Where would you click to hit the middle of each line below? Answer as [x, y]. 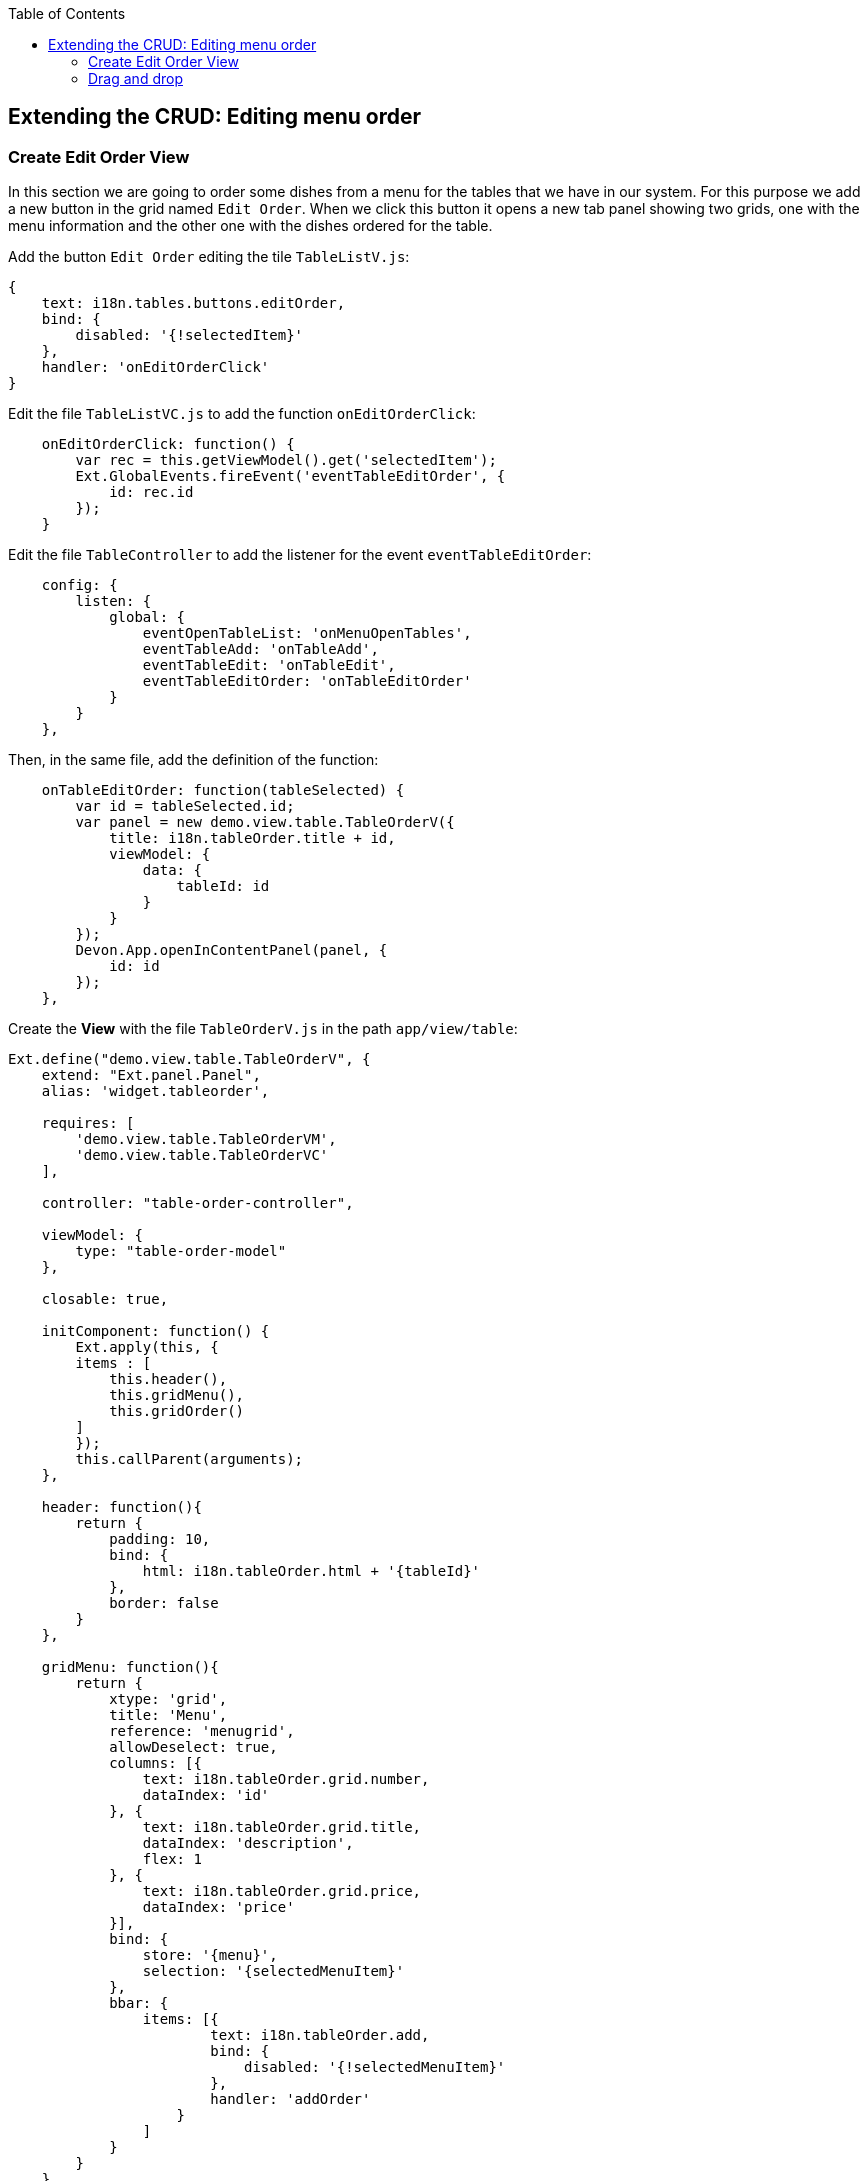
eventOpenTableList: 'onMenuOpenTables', [307, 633]
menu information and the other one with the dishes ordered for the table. [250, 226]
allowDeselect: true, [193, 1747]
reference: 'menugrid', [202, 1731]
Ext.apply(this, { [147, 1347]
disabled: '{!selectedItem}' [189, 335]
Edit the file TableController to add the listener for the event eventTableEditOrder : [300, 555]
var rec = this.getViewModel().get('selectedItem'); [286, 460]
